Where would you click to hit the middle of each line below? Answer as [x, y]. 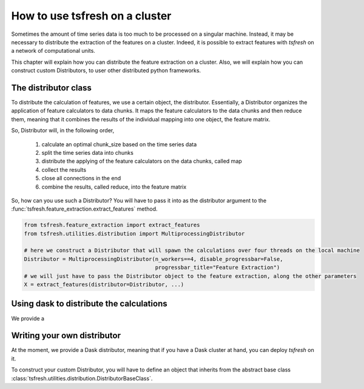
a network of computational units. [53, 51]
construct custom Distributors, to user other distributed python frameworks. [106, 70]
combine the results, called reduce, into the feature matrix [114, 187]
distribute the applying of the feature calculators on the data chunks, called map [142, 161]
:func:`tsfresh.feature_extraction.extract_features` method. [84, 209]
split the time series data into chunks [87, 152]
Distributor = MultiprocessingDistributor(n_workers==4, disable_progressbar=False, [153, 259]
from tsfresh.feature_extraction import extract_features [112, 225]
